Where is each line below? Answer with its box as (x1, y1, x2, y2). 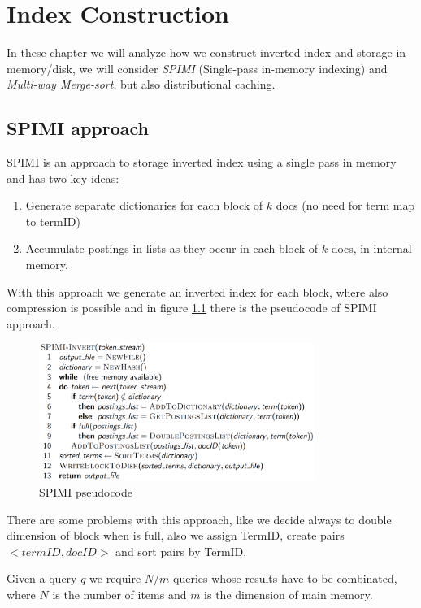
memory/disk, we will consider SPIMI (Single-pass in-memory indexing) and (7, 59, 388, 76)
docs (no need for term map (276, 197, 415, 214)
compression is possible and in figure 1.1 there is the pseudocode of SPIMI (7, 299, 377, 316)
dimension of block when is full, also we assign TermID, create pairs (7, 527, 345, 544)
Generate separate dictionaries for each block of (25, 197, 263, 214)
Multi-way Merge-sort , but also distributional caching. (7, 76, 276, 93)
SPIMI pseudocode (39, 483, 133, 500)
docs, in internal (331, 240, 412, 257)
